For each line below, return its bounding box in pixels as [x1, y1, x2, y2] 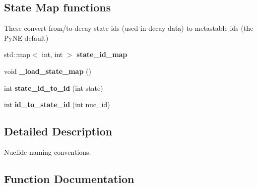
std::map [4, 49, 30, 60]
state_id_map [76, 49, 128, 60]
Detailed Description [4, 124, 113, 139]
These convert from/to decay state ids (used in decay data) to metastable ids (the [4, 23, 254, 33]
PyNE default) [4, 32, 49, 43]
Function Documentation [4, 171, 134, 186]
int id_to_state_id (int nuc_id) [4, 99, 110, 110]
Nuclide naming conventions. [4, 146, 91, 157]
